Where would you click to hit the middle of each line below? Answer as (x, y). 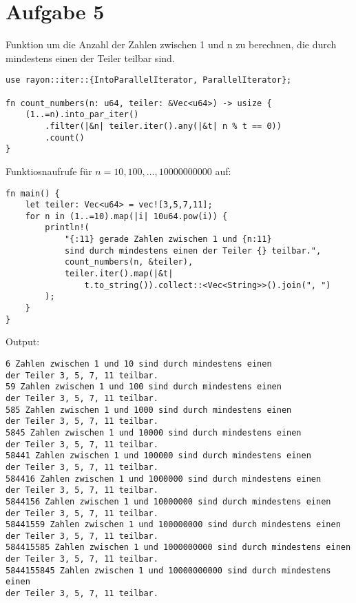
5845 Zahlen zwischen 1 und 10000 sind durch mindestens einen (154, 432)
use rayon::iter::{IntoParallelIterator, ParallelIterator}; (149, 80)
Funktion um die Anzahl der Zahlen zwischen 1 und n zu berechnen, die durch (171, 44)
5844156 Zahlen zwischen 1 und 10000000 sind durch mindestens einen (168, 501)
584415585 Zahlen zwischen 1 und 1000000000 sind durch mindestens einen (178, 548)
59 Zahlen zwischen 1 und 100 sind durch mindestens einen (144, 387)
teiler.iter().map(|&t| (119, 274)
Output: (23, 341)
